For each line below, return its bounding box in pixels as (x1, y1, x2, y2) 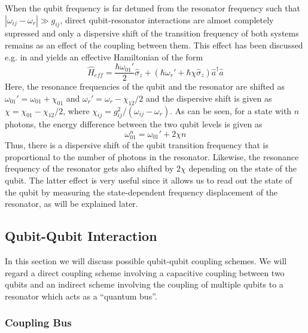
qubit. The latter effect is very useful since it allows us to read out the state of (5, 173, 292, 186)
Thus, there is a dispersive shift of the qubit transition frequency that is (5, 139, 269, 151)
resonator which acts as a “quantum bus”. (5, 289, 157, 302)
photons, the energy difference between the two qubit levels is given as (5, 118, 263, 130)
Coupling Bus (5, 315, 72, 330)
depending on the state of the (188, 162, 297, 175)
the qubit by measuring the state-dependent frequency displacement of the (5, 185, 278, 198)
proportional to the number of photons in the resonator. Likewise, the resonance (5, 150, 299, 163)
